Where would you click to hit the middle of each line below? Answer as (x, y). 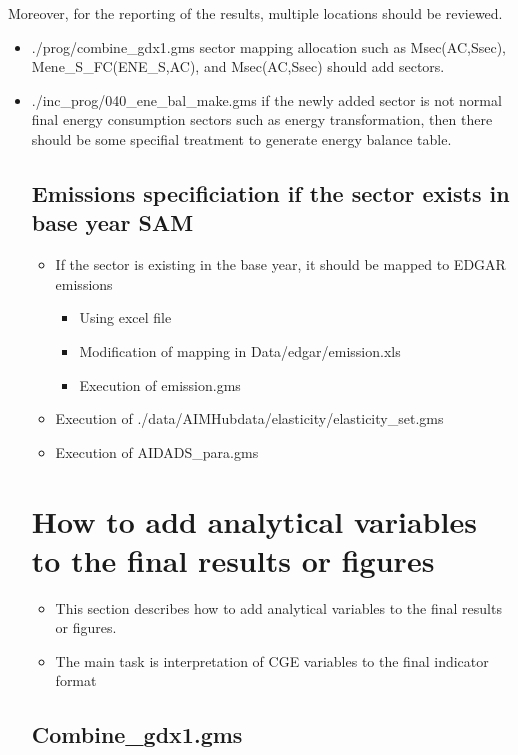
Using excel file (125, 317)
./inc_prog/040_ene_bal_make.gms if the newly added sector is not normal (266, 99)
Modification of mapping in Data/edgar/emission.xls (240, 350)
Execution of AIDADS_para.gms (157, 451)
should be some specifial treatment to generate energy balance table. (241, 138)
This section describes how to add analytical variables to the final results (278, 607)
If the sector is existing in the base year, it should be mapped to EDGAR (280, 264)
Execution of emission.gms (160, 384)
